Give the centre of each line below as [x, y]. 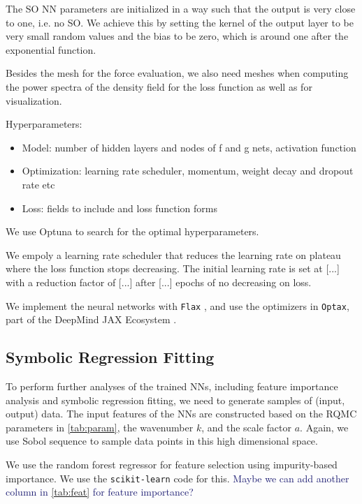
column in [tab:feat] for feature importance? [100, 492]
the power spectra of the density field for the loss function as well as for [159, 86]
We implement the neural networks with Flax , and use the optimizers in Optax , [178, 305]
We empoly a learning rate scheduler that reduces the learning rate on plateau [173, 254]
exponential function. [51, 49]
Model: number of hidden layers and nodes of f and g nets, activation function [189, 147]
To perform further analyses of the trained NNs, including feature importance [172, 386]
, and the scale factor [246, 427]
